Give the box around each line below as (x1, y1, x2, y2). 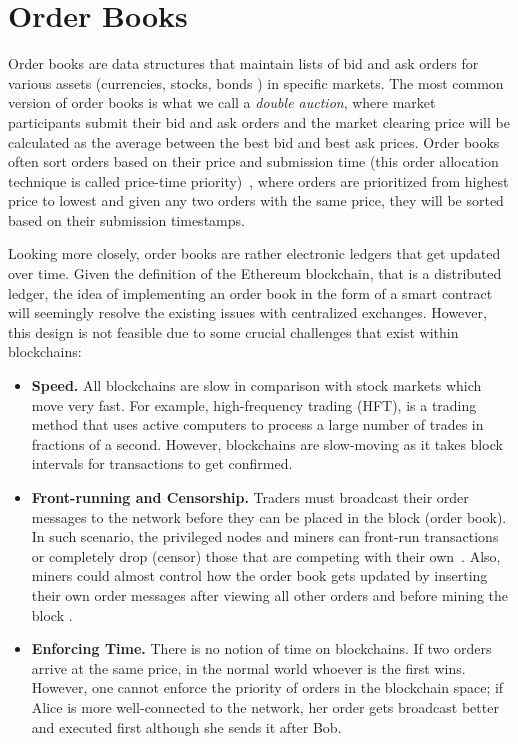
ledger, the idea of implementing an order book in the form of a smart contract (8, 282, 493, 303)
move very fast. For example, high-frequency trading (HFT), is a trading (31, 394, 477, 415)
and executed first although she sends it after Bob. (31, 716, 342, 737)
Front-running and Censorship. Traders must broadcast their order (31, 487, 469, 507)
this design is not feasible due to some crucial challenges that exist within (8, 321, 459, 342)
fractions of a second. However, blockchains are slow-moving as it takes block (31, 433, 503, 454)
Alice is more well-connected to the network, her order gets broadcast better (31, 696, 499, 717)
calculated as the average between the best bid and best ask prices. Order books (8, 131, 500, 152)
